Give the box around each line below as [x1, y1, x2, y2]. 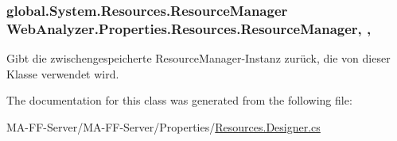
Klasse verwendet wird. [6, 65, 119, 82]
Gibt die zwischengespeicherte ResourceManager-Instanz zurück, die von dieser [6, 50, 391, 67]
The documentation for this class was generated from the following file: [6, 92, 352, 109]
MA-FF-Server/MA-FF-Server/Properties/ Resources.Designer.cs [6, 118, 321, 135]
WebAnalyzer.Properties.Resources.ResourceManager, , [6, 18, 372, 38]
